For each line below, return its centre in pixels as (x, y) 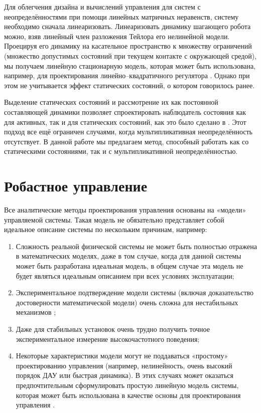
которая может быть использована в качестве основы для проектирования (128, 395)
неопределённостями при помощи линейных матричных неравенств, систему (121, 16)
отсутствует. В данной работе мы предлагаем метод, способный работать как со (126, 141)
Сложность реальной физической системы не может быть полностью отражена (136, 246)
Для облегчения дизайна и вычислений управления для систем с (102, 7)
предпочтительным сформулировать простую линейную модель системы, (127, 385)
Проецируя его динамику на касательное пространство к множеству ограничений (128, 46)
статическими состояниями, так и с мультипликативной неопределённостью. (121, 151)
